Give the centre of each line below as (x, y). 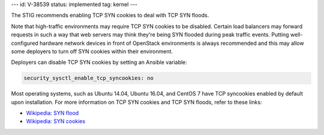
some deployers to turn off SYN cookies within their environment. (92, 51)
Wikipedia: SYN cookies (56, 121)
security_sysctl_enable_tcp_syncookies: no (89, 78)
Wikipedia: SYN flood (52, 113)
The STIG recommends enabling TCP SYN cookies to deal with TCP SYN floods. (110, 16)
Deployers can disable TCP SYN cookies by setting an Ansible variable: (99, 62)
